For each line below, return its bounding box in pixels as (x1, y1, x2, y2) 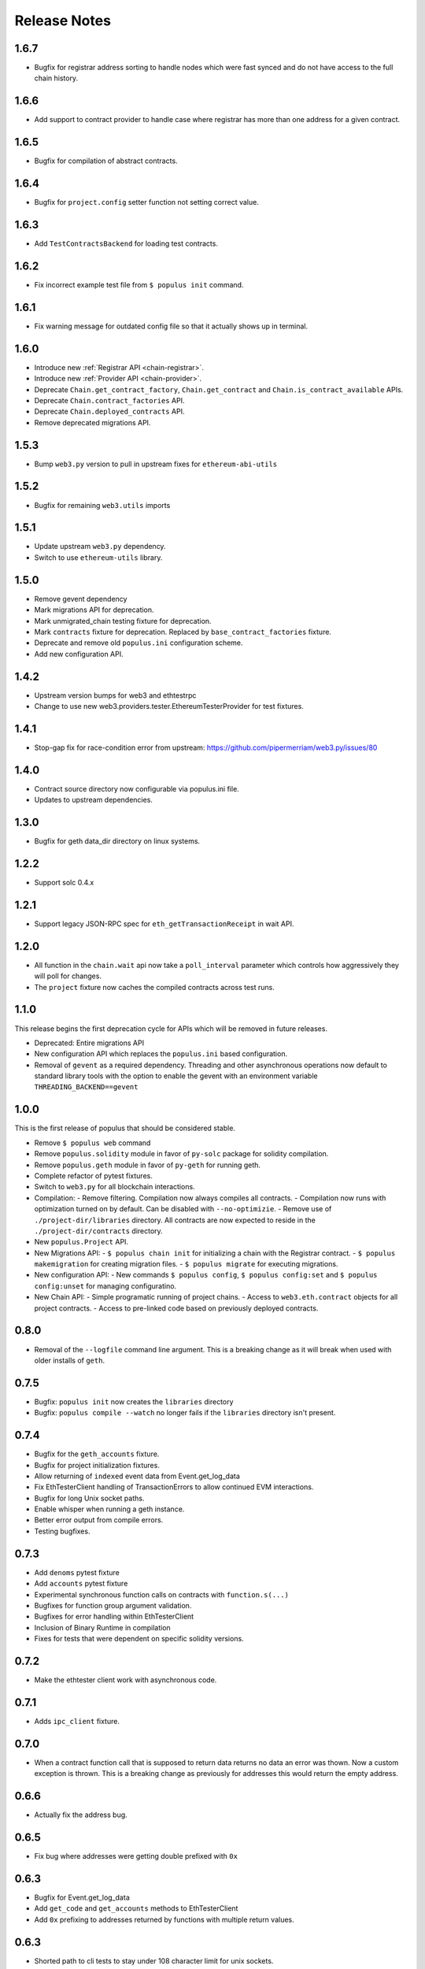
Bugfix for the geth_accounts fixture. (34, 1449, 160, 1459)
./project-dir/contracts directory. (34, 1226, 163, 1236)
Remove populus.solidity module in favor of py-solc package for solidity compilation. (34, 1149, 329, 1159)
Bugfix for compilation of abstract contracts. (34, 156, 178, 165)
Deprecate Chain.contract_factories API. (34, 395, 185, 405)
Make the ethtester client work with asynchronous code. (34, 1675, 217, 1685)
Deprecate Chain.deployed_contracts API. (34, 406, 185, 417)
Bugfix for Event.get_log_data (34, 1893, 130, 1902)
